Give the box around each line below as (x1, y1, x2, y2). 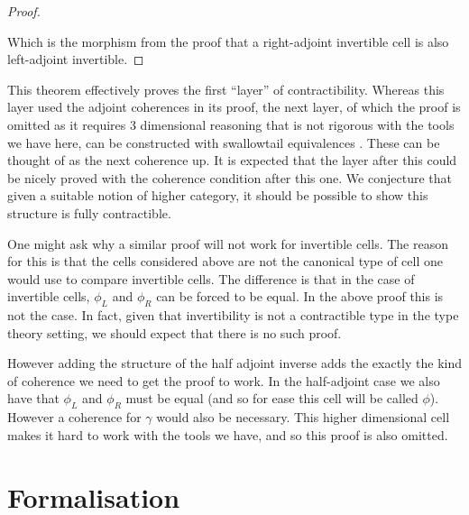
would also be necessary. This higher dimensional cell (156, 408, 450, 427)
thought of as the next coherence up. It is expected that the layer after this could (7, 151, 457, 170)
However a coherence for (7, 408, 142, 427)
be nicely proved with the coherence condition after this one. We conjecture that (7, 168, 452, 187)
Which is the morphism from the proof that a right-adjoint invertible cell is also (7, 32, 449, 51)
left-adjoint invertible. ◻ (7, 50, 144, 69)
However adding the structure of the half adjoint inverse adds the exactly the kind (7, 354, 463, 372)
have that (7, 389, 60, 408)
